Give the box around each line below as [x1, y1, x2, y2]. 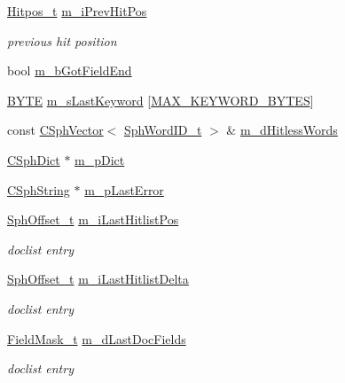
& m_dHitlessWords [226, 121, 338, 139]
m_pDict [74, 150, 125, 168]
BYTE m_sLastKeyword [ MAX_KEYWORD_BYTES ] [7, 90, 314, 109]
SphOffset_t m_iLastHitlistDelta [7, 270, 189, 288]
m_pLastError [84, 180, 164, 199]
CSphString [7, 180, 70, 199]
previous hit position [7, 31, 117, 50]
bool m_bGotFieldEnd [7, 61, 132, 80]
